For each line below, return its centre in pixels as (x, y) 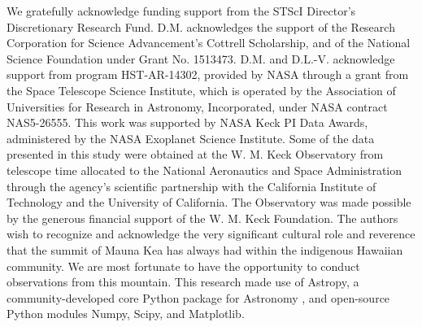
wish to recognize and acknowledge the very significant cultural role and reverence (211, 234)
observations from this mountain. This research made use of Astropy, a (183, 282)
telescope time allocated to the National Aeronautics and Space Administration (204, 170)
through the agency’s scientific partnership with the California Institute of (191, 186)
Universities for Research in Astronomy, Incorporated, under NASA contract (197, 106)
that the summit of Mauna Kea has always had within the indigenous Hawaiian (205, 249)
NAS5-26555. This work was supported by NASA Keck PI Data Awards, (187, 122)
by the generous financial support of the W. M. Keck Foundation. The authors (202, 218)
